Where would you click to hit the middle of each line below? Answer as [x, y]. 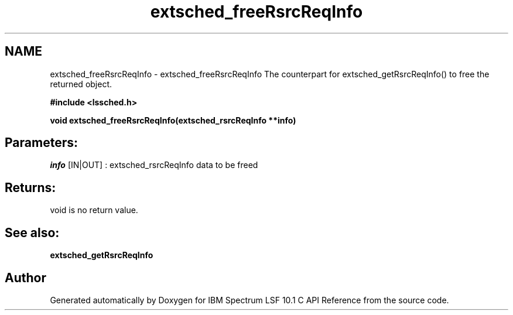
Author [25, 278]
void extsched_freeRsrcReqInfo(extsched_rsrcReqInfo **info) [173, 120]
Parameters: [41, 143]
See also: [32, 232]
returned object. [81, 84]
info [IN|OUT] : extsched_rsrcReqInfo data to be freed [154, 165]
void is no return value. [94, 210]
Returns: [30, 187]
